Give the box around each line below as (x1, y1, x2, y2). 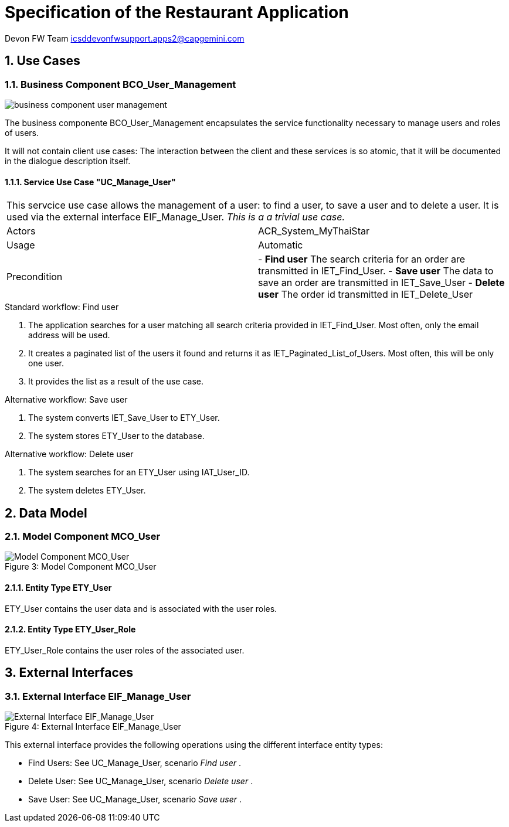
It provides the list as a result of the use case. (28, 376, 203, 387)
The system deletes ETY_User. (28, 485, 146, 496)
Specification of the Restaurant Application (5, 2, 349, 22)
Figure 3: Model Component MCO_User (5, 561, 157, 572)
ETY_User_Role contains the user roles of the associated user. (5, 645, 245, 655)
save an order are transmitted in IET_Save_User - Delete (258, 277, 505, 289)
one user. (28, 358, 65, 369)
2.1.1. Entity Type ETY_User (5, 583, 112, 593)
